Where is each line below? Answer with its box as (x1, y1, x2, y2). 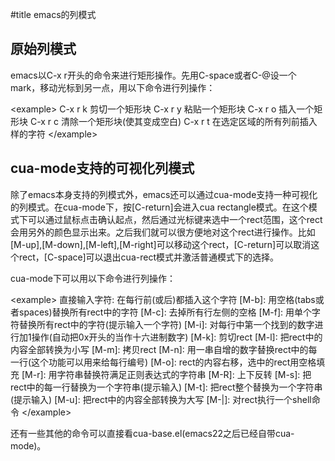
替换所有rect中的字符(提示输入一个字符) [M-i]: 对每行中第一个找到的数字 (18, 318, 315, 330)
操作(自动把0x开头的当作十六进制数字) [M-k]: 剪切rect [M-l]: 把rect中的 (31, 331, 323, 343)
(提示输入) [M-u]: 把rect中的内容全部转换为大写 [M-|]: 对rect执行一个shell (10, 393, 312, 405)
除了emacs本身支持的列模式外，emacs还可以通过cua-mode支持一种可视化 (10, 188, 318, 200)
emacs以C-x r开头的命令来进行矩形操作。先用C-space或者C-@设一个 (10, 69, 297, 81)
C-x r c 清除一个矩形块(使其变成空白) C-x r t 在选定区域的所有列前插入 (29, 115, 318, 127)
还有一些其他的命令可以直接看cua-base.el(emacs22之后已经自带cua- (10, 427, 295, 439)
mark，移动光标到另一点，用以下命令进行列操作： (10, 81, 216, 93)
